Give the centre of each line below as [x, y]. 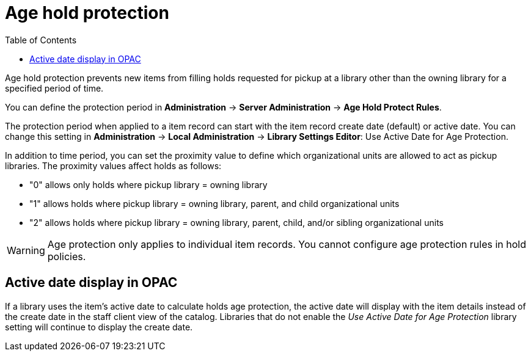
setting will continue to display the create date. [99, 327]
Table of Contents [41, 40]
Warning [26, 250]
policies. [67, 256]
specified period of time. [54, 88]
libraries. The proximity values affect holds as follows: [113, 165]
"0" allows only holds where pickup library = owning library [148, 184]
